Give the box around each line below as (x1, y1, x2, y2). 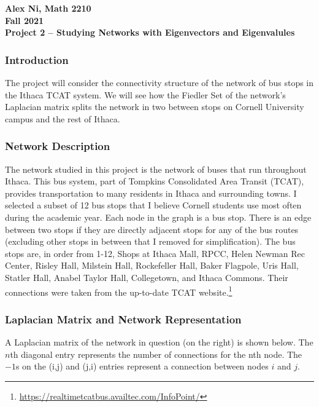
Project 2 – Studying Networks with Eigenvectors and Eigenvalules (5, 26, 295, 39)
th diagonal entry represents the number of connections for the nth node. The (10, 347, 302, 360)
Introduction (5, 52, 69, 67)
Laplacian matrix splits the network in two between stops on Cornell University (5, 100, 304, 113)
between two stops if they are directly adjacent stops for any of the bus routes (5, 223, 299, 235)
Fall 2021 (5, 14, 44, 26)
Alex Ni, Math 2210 (5, 2, 91, 14)
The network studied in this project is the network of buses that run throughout (5, 162, 307, 175)
